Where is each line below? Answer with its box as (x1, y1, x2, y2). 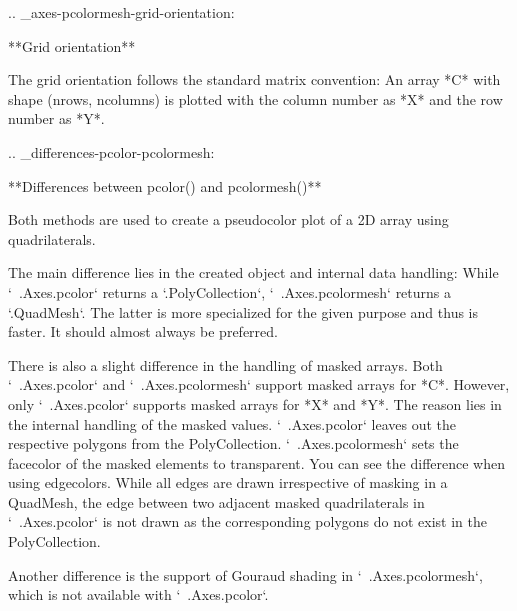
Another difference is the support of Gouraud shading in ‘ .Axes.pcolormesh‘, (8, 564, 483, 585)
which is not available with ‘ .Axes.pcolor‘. (8, 584, 269, 605)
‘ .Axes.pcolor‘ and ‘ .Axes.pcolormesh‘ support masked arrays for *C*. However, (8, 374, 510, 395)
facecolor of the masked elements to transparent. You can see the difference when (8, 452, 505, 473)
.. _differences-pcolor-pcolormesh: (8, 141, 215, 162)
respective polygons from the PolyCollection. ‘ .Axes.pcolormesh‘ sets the (8, 433, 459, 454)
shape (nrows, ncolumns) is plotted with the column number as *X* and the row (8, 88, 503, 109)
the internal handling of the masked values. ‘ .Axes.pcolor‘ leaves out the (8, 413, 456, 434)
